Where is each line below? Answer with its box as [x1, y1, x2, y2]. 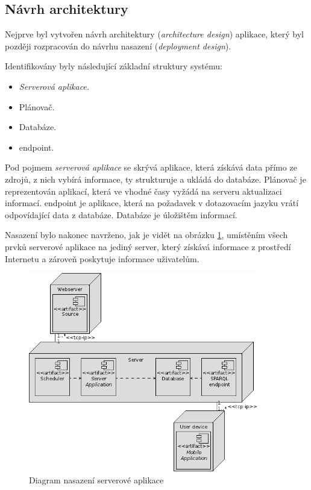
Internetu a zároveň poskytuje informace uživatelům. [5, 252, 199, 265]
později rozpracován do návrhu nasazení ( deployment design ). [5, 39, 231, 52]
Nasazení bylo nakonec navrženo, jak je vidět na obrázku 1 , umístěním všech [5, 228, 288, 241]
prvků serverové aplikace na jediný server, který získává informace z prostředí [5, 240, 291, 253]
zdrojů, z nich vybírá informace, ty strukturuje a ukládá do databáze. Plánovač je [5, 172, 306, 185]
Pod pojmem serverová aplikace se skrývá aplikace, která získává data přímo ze [5, 161, 297, 174]
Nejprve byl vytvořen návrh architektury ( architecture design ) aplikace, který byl [5, 28, 304, 40]
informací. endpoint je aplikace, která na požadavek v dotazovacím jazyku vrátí [5, 196, 299, 209]
